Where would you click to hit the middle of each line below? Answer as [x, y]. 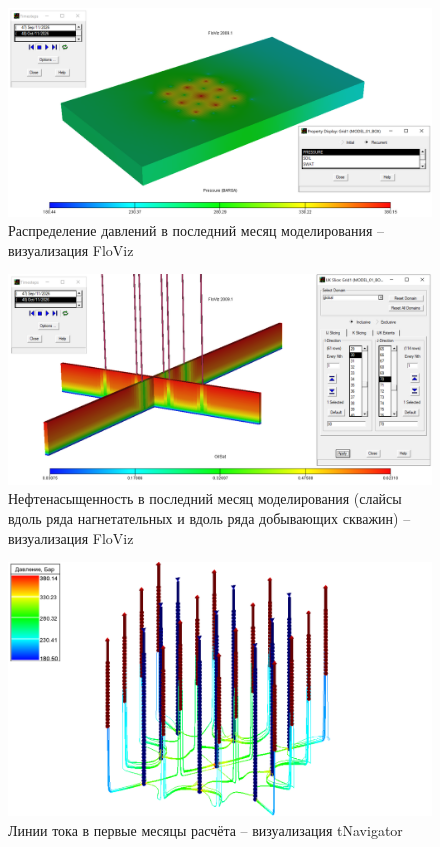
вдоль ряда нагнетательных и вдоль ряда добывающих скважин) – [209, 518]
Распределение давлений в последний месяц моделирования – [196, 230]
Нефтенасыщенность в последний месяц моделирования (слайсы [205, 498]
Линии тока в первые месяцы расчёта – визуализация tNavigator [205, 829]
